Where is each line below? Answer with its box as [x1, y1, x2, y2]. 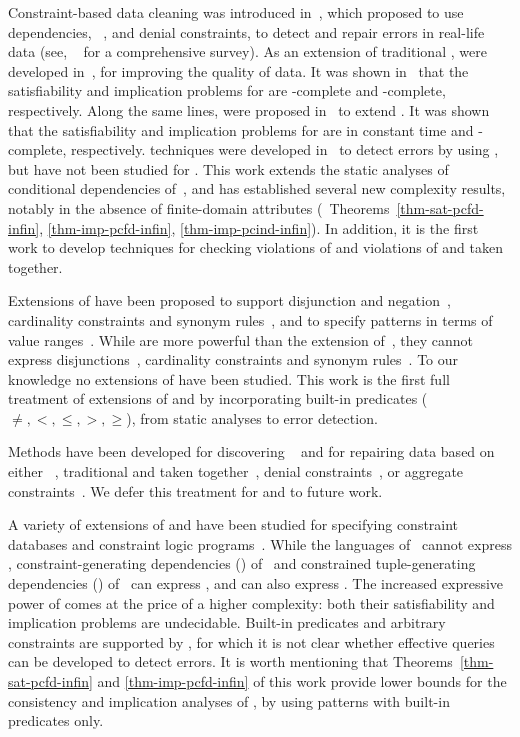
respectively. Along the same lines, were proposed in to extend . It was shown [8, 99, 490, 120]
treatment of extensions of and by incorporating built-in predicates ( [8, 388, 428, 409]
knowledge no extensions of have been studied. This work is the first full [8, 368, 450, 389]
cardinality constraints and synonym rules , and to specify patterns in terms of [8, 309, 493, 330]
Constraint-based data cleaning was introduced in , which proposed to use [8, 2, 464, 22]
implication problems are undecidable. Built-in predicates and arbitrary [8, 612, 446, 633]
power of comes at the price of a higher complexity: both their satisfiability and [8, 592, 495, 613]
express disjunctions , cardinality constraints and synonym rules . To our [8, 349, 459, 370]
